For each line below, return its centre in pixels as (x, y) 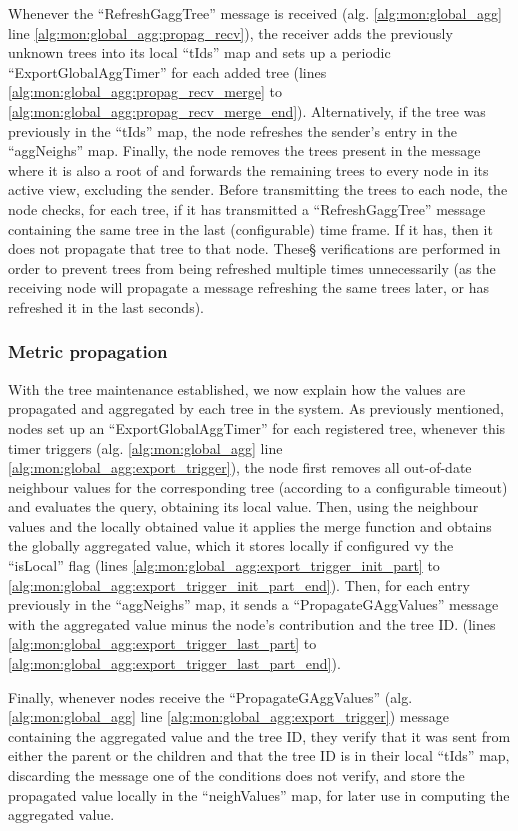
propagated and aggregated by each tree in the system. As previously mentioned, (256, 408)
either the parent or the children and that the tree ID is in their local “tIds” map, (259, 755)
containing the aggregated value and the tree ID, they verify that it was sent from (259, 735)
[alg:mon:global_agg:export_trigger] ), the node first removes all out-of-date (240, 467)
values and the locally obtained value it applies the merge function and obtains (250, 525)
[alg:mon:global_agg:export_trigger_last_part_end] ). (174, 663)
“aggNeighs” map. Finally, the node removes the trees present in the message (244, 150)
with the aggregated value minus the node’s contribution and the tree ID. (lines (252, 623)
